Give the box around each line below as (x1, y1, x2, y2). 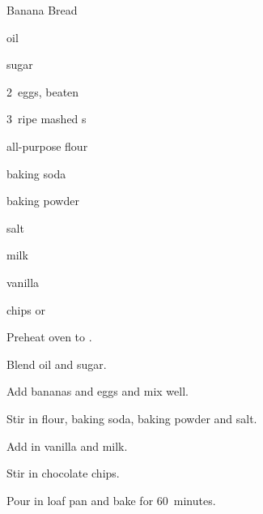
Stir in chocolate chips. (6, 465, 120, 482)
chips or (6, 301, 45, 318)
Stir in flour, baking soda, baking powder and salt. (6, 409, 257, 426)
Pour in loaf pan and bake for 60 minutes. (6, 491, 216, 508)
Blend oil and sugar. (6, 355, 107, 372)
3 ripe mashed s (6, 110, 87, 127)
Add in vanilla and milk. (6, 437, 128, 454)
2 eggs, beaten (6, 83, 79, 100)
